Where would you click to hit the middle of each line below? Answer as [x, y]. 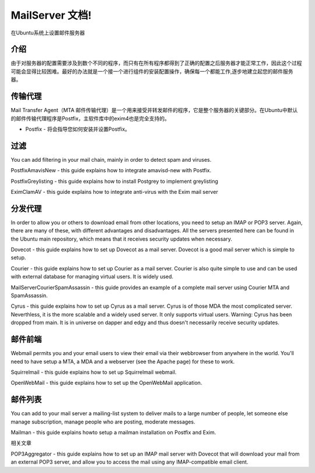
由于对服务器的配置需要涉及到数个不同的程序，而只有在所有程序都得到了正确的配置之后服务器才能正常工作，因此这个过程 [156, 63]
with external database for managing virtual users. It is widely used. [92, 277]
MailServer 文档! [51, 15]
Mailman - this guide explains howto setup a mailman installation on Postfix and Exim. [113, 432]
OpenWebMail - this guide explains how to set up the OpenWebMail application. [106, 383]
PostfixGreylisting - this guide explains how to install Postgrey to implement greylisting [115, 181]
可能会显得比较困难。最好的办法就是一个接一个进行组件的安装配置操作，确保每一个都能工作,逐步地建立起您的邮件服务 [152, 71]
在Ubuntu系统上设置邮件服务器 [48, 33]
